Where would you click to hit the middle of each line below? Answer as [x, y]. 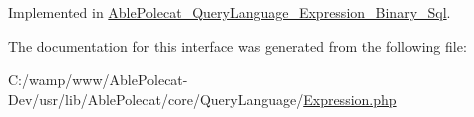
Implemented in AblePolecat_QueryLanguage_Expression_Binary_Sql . [229, 12]
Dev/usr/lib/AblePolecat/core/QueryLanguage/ [156, 98]
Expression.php [350, 98]
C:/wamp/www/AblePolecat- [98, 79]
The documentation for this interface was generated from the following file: [237, 45]
